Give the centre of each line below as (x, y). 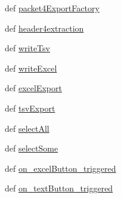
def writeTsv (27, 48)
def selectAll (27, 128)
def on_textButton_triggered (59, 188)
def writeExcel (31, 68)
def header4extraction (44, 28)
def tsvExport (30, 108)
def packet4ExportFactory (52, 8)
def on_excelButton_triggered (61, 168)
